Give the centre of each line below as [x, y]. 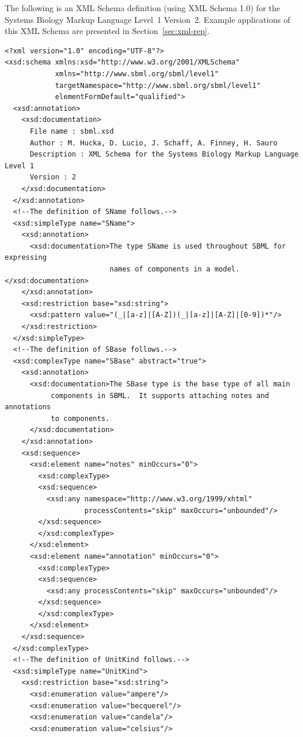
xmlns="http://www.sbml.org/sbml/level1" [137, 74]
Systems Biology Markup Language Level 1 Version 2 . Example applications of [147, 19]
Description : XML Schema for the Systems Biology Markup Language [164, 154]
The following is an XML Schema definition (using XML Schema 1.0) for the [142, 8]
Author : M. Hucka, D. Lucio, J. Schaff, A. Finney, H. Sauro [154, 143]
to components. [80, 418]
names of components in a [160, 269]
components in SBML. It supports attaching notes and [160, 395]
